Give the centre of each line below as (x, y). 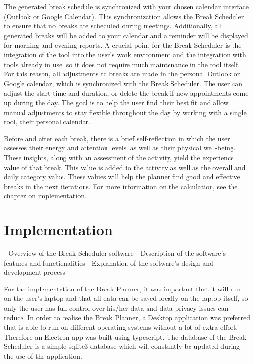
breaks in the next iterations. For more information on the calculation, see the (121, 186)
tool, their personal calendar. (47, 122)
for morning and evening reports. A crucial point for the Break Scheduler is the (123, 45)
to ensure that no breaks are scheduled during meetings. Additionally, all (113, 26)
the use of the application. (43, 355)
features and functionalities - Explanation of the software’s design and (109, 262)
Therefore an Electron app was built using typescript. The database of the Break (125, 336)
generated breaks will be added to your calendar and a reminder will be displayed (126, 35)
